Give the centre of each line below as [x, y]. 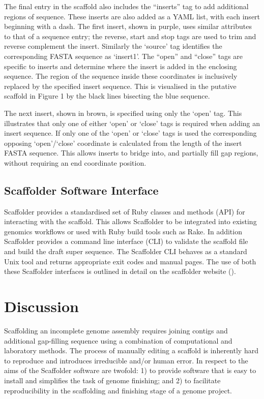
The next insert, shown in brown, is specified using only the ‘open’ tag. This [123, 113]
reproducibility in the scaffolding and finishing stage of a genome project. [118, 390]
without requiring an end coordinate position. [75, 162]
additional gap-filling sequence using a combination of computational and [118, 340]
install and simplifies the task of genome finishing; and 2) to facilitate [112, 380]
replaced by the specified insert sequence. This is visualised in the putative [120, 86]
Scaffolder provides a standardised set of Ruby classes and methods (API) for [125, 211]
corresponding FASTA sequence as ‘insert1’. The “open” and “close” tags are [123, 56]
